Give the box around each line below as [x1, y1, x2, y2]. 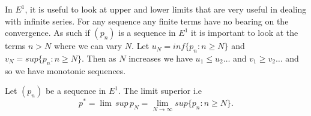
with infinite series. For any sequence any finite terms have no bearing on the [5, 14, 289, 27]
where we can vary [53, 39, 122, 52]
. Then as [82, 51, 116, 64]
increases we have [128, 51, 193, 64]
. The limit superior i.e [118, 84, 202, 97]
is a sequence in [118, 26, 176, 39]
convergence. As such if [5, 26, 90, 39]
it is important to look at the [191, 26, 298, 39]
